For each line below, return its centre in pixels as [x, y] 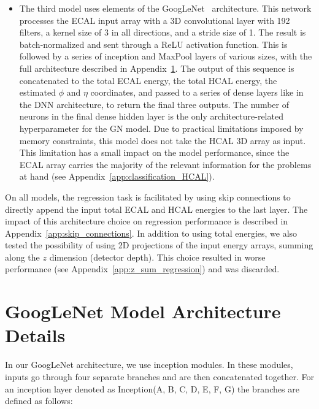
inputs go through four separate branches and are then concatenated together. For [159, 376]
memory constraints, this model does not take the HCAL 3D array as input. [163, 140]
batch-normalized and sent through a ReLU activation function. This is [153, 44]
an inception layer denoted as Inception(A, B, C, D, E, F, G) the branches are [152, 388]
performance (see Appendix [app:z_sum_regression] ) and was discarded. [142, 269]
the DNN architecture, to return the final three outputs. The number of [154, 104]
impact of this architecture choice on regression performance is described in [147, 221]
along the [22, 257]
